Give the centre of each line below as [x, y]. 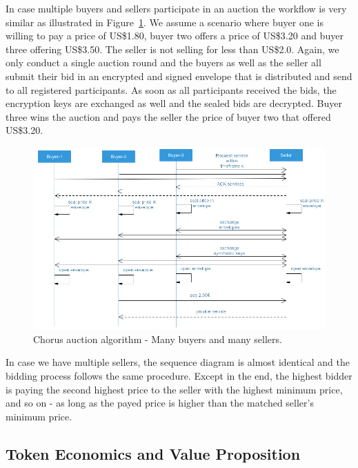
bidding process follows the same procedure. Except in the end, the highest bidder [179, 375]
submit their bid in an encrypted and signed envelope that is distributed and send [179, 76]
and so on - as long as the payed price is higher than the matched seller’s [160, 403]
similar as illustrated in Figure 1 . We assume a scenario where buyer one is [165, 22]
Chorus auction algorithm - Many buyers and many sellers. [158, 339]
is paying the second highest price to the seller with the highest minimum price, [174, 389]
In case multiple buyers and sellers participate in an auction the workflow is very [176, 8]
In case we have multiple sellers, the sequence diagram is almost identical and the [178, 362]
